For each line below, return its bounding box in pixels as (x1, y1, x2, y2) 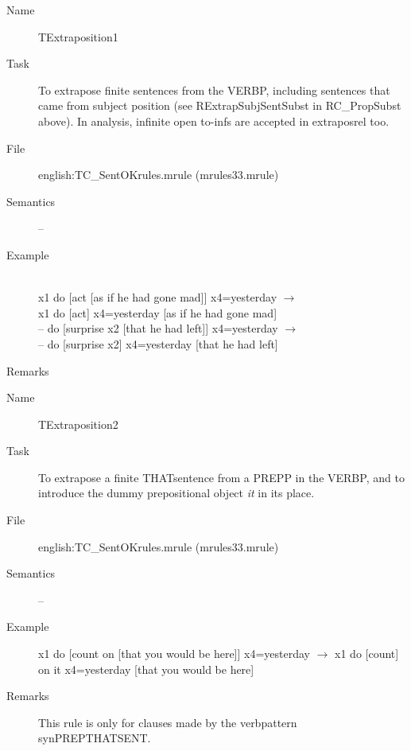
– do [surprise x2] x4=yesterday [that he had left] (38, 335, 278, 352)
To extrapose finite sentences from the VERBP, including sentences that (38, 81, 390, 98)
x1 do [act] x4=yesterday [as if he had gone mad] (38, 304, 277, 321)
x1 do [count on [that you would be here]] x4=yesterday (38, 645, 311, 662)
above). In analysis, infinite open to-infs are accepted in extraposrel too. (38, 112, 390, 129)
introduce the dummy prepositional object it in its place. (38, 484, 315, 501)
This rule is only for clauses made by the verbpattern (38, 714, 297, 730)
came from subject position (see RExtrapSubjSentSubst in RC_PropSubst (38, 97, 401, 114)
